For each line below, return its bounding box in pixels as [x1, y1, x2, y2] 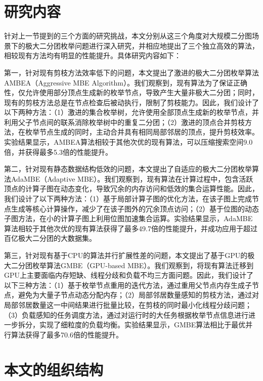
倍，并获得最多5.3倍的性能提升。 [4, 146, 112, 157]
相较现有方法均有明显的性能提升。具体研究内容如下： [4, 50, 181, 61]
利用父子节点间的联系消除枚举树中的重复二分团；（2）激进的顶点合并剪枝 [4, 116, 245, 127]
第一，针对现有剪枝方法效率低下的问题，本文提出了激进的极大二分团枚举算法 [4, 67, 259, 77]
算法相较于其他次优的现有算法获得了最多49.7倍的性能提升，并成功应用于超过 [4, 223, 257, 233]
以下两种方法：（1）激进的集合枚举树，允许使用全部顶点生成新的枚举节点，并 [4, 107, 259, 117]
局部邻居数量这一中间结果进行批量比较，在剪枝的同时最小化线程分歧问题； [4, 299, 252, 310]
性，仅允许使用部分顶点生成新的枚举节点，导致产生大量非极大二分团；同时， [4, 87, 259, 98]
